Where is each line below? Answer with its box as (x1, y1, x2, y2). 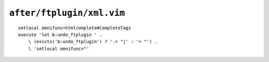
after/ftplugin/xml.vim (9, 7, 125, 18)
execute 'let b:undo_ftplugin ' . (18, 32, 102, 37)
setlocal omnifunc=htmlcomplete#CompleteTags (18, 25, 132, 31)
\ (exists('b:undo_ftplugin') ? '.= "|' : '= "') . (28, 39, 157, 45)
